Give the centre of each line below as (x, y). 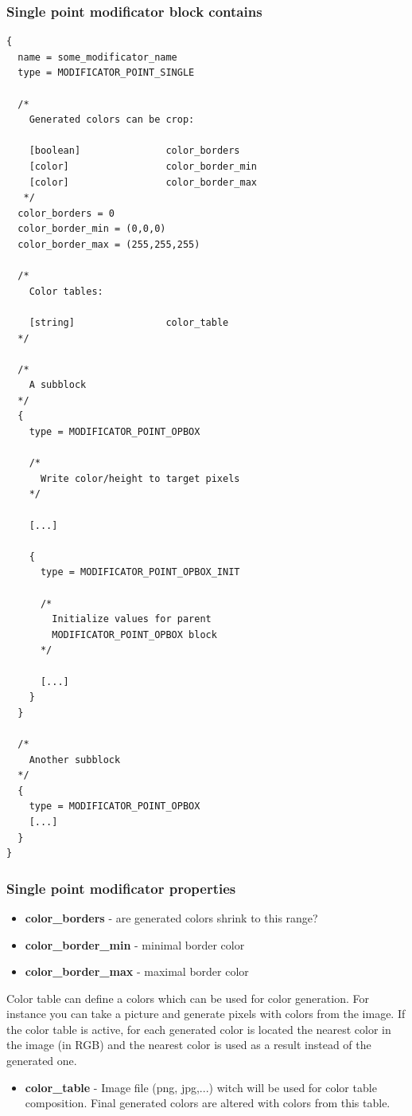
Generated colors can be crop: (112, 120)
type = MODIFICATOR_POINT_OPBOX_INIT (140, 572)
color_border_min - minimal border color (135, 944)
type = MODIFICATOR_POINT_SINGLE (106, 73)
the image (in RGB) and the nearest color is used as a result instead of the (189, 1045)
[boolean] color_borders (134, 151)
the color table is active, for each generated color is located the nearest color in (199, 1029)
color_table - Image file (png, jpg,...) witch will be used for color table (201, 1087)
